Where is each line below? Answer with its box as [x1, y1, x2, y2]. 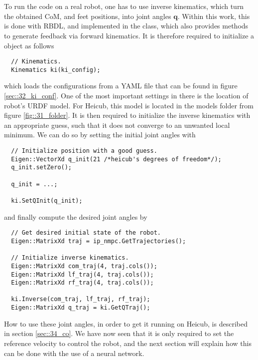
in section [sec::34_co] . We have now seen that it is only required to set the [4, 328, 234, 339]
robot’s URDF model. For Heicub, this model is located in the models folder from [4, 100, 254, 110]
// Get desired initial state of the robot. [11, 229, 161, 237]
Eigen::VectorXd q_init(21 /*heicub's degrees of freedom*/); [11, 155, 222, 163]
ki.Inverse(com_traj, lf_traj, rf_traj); [11, 296, 150, 303]
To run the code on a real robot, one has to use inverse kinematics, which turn [4, 1, 244, 11]
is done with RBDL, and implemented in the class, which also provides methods [4, 20, 249, 31]
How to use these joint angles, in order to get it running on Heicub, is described [4, 318, 248, 329]
